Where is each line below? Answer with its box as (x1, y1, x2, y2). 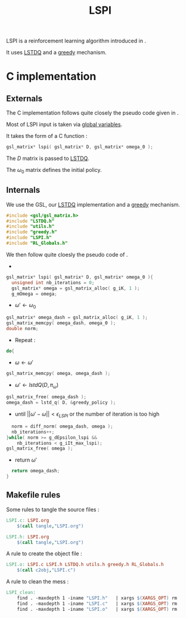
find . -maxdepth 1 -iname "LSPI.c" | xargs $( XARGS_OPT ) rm (17, 601, 178, 607)
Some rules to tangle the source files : (6, 506, 100, 513)
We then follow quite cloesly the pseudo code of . (6, 251, 128, 258)
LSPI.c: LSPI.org (6, 517, 49, 523)
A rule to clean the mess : (6, 578, 69, 585)
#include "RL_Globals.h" (6, 240, 68, 247)
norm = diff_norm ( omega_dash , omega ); (11, 423, 113, 429)
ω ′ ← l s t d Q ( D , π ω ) (14, 381, 59, 390)
